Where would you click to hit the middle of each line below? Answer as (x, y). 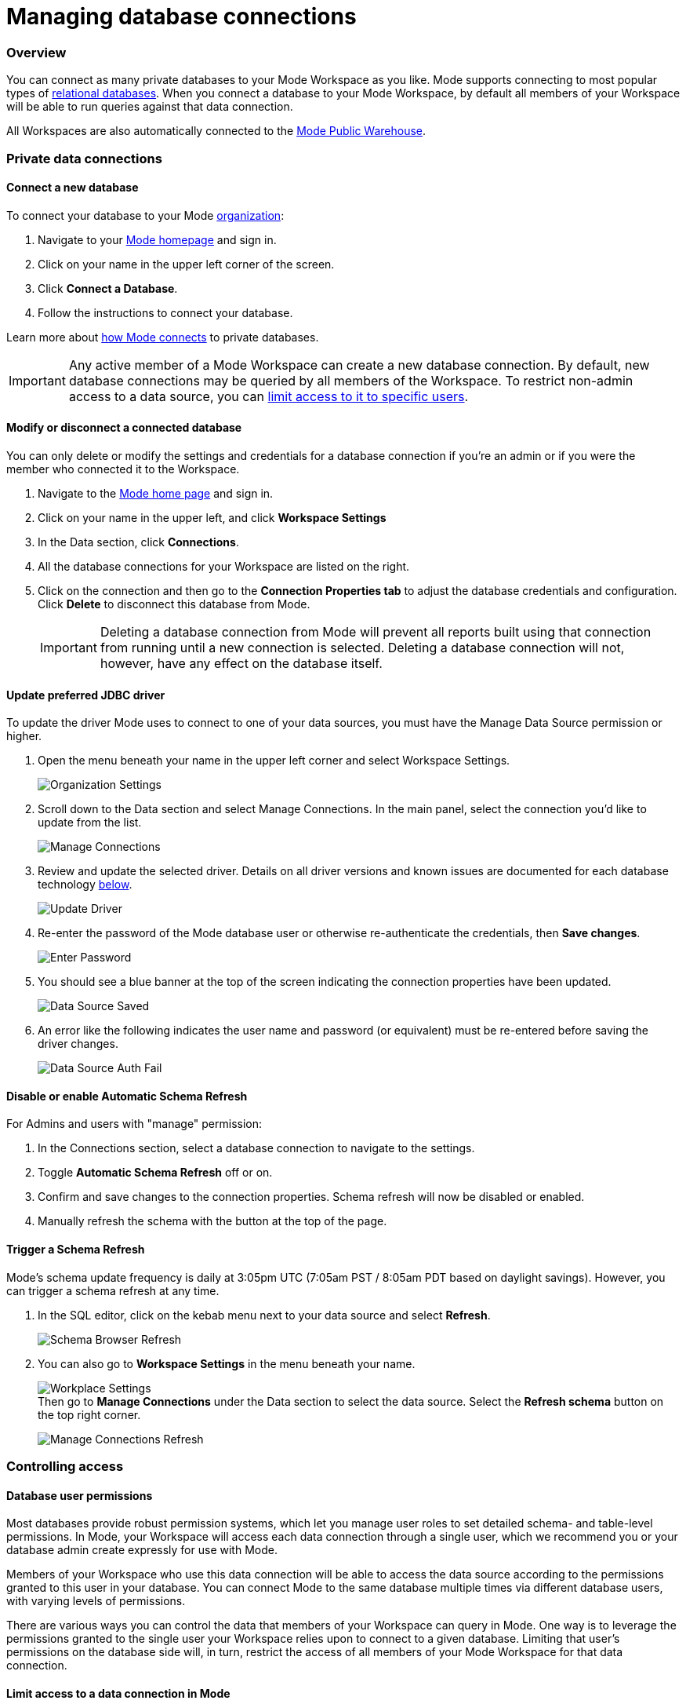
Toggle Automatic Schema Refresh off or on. (155, 1173)
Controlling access (65, 1466)
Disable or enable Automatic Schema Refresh (127, 1096)
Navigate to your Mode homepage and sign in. (157, 239)
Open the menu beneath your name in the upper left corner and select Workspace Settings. (274, 761)
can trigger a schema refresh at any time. (113, 1290)
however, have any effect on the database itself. (241, 663)
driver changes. (78, 1044)
